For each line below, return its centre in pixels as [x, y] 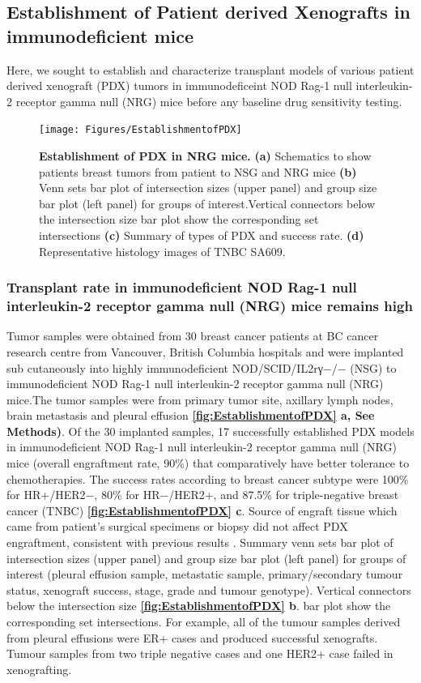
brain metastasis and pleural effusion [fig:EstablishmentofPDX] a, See [191, 415]
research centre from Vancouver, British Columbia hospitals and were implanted [205, 351]
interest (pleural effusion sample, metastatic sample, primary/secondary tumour [205, 574]
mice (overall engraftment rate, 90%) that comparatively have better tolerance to [208, 463]
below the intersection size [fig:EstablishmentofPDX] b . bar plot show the [199, 606]
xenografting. [39, 669]
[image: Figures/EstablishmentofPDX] [140, 130]
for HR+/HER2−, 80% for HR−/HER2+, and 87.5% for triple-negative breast [203, 495]
